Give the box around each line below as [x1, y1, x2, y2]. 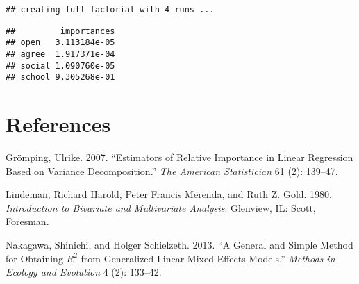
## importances [6, 26, 115, 36]
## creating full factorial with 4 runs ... [6, 5, 215, 15]
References [6, 110, 111, 138]
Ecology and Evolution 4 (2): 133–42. [6, 265, 162, 279]
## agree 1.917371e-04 [6, 49, 115, 59]
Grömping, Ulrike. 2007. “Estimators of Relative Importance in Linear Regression [6, 150, 353, 165]
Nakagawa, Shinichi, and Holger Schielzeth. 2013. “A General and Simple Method [6, 237, 353, 252]
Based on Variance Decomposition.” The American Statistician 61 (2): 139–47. [6, 163, 338, 178]
